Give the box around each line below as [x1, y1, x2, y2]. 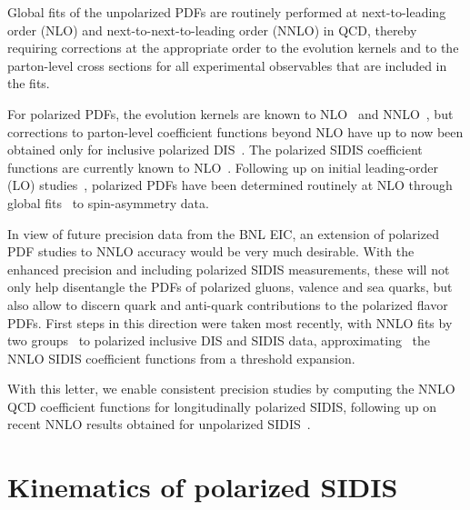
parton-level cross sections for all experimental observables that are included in [7, 55, 447, 75]
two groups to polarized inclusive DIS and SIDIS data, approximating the [7, 331, 431, 350]
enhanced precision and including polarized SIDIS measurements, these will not [7, 259, 450, 278]
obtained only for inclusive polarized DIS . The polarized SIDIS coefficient [7, 140, 423, 159]
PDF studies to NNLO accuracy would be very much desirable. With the [7, 242, 415, 261]
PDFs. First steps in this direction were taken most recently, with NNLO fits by [7, 313, 453, 332]
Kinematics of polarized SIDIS [7, 468, 398, 505]
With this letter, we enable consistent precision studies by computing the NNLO [7, 379, 455, 398]
